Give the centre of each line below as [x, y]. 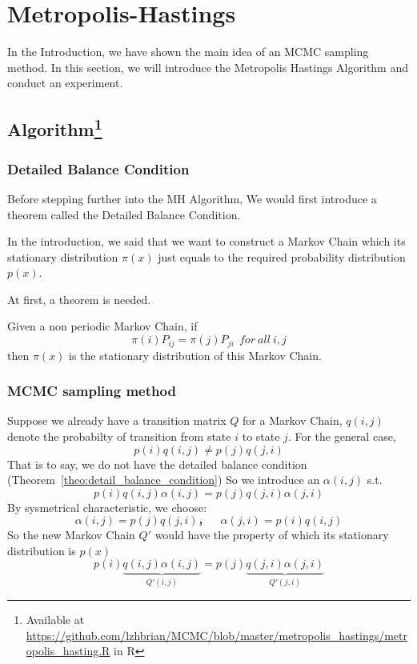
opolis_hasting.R [68, 651]
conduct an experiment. [65, 83]
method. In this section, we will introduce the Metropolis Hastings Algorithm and [208, 67]
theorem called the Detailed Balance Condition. [124, 214]
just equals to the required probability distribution [282, 256]
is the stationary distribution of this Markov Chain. [195, 355]
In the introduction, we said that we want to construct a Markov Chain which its [206, 241]
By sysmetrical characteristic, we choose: [107, 507]
